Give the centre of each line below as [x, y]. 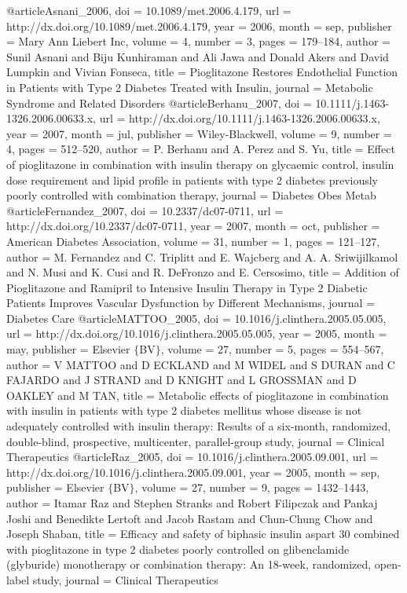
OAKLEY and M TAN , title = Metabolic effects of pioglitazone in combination [198, 395]
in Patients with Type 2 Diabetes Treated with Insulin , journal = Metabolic [190, 87]
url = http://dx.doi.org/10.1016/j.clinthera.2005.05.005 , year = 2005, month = [197, 333]
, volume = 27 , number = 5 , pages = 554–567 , [272, 349]
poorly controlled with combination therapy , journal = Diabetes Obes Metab [191, 195]
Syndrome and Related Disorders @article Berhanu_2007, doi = [159, 102]
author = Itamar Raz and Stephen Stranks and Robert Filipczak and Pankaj [192, 503]
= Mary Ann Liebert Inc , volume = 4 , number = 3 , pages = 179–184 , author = [198, 41]
